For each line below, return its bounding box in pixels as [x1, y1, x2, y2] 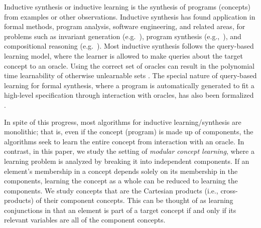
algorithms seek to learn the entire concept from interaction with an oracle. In [4, 136, 244, 146]
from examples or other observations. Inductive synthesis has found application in [4, 11, 255, 22]
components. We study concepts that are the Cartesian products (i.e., [4, 185, 218, 195]
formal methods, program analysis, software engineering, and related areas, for [4, 21, 245, 32]
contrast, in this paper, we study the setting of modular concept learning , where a [4, 146, 254, 156]
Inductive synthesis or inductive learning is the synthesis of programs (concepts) [4, 2, 250, 12]
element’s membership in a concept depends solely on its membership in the [4, 165, 238, 176]
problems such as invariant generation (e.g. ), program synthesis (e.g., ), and [4, 31, 241, 41]
